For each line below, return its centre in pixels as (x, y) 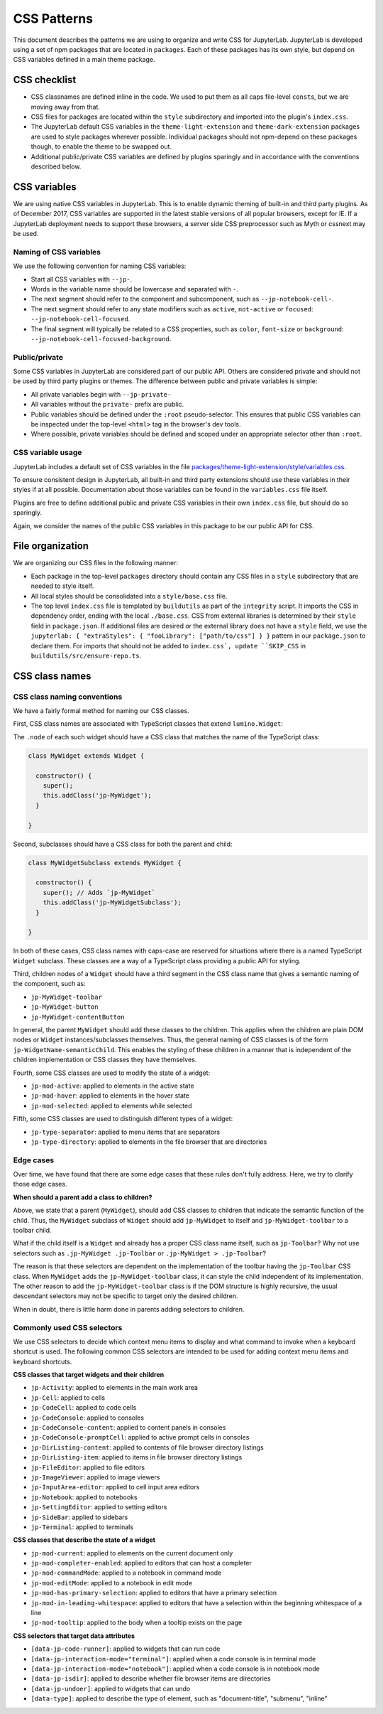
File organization (51, 546)
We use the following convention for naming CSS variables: (100, 266)
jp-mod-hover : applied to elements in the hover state (110, 1096)
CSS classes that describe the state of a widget (84, 1540)
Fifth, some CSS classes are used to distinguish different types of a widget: (123, 1119)
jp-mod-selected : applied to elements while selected (111, 1105)
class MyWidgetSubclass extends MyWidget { (105, 863)
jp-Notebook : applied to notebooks (84, 1497)
